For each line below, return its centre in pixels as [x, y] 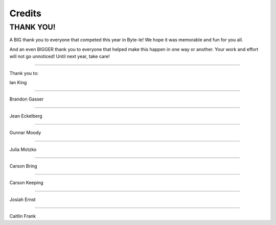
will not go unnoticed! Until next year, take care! [60, 57]
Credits [26, 13]
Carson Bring [24, 166]
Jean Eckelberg [26, 116]
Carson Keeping [26, 183]
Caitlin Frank [22, 216]
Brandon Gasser [27, 99]
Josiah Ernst [22, 199]
